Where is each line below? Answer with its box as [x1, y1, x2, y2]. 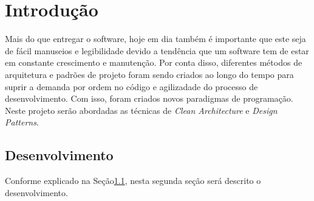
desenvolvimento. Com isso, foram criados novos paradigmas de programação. [5, 92, 293, 105]
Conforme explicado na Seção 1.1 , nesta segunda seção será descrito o [5, 174, 261, 187]
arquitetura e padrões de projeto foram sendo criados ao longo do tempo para [5, 68, 294, 80]
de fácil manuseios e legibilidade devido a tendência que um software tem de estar [5, 44, 309, 57]
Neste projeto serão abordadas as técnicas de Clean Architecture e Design [5, 104, 278, 116]
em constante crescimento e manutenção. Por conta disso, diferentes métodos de [5, 56, 302, 69]
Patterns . [5, 116, 39, 129]
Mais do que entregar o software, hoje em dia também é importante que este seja [5, 32, 306, 45]
